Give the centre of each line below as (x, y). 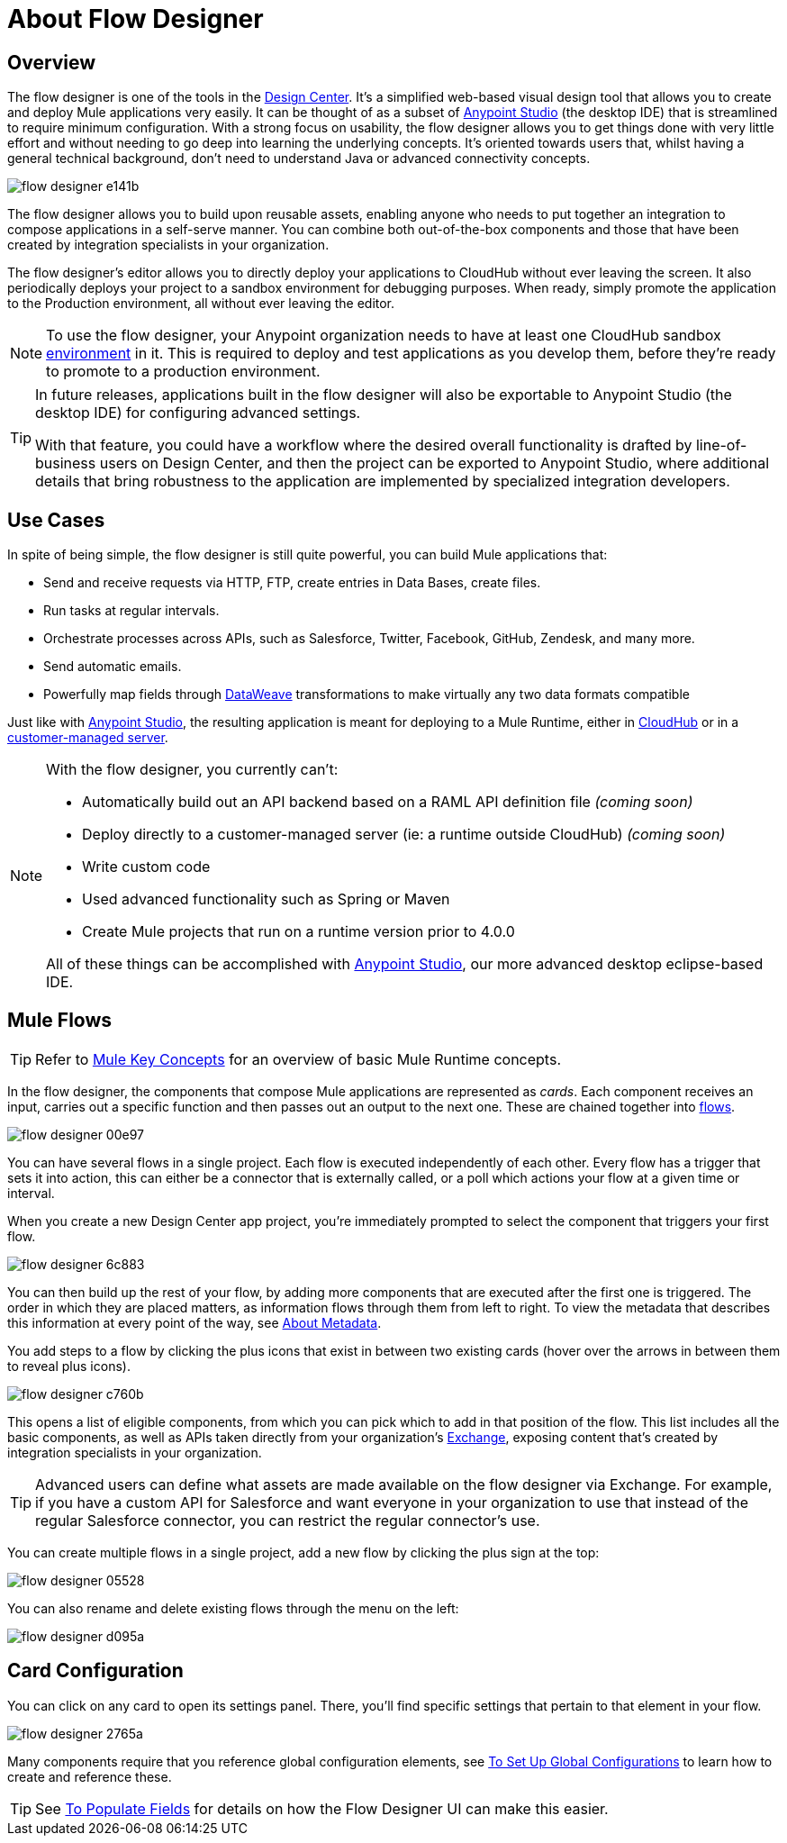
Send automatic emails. (113, 667)
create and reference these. (90, 1776)
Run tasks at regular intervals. (131, 611)
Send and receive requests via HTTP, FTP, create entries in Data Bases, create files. (292, 583)
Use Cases (56, 520)
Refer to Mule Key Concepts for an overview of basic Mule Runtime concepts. (298, 1059)
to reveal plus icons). (69, 1366)
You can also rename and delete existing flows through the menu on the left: (233, 1608)
